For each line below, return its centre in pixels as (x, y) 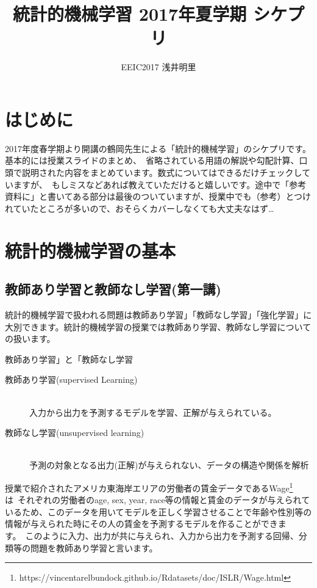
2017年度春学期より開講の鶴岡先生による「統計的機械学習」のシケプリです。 (158, 148)
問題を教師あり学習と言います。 (94, 547)
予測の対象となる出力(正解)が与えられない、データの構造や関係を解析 (169, 465)
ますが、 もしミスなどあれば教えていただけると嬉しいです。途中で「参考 (160, 184)
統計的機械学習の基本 (91, 250)
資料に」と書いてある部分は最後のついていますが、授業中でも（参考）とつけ (158, 196)
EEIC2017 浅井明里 (158, 67)
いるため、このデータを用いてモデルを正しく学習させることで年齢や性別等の (158, 511)
